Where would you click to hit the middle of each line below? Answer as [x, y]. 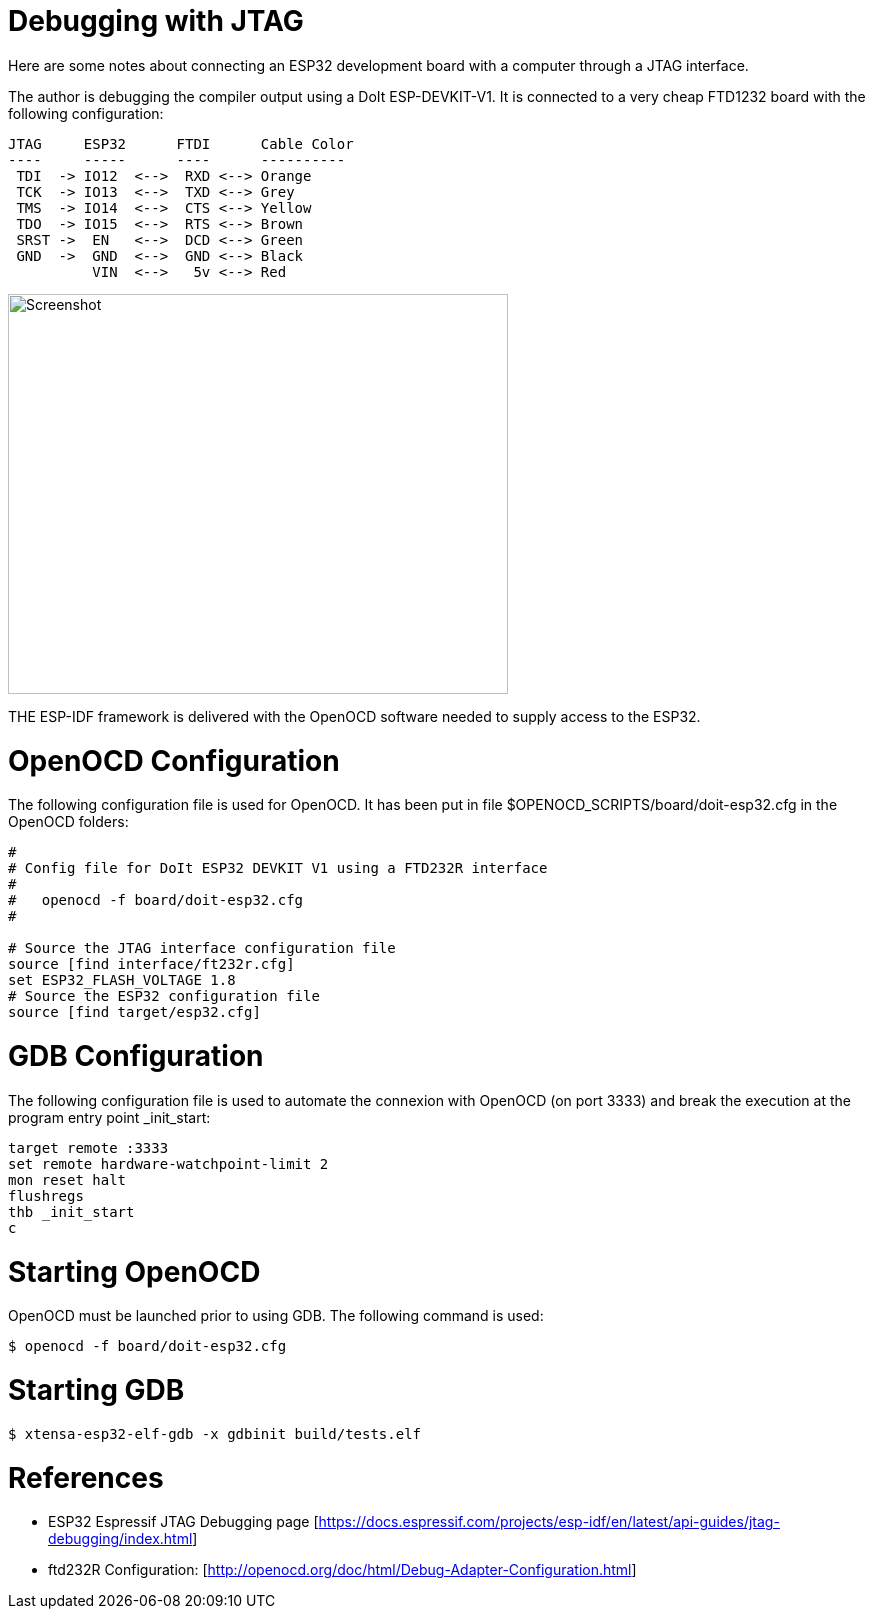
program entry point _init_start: [109, 1117]
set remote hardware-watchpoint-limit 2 [168, 1163]
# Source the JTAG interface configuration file [202, 948]
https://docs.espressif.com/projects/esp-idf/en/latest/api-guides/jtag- [549, 1522]
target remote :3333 [88, 1147]
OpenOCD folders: [68, 822]
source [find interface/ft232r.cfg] [151, 964]
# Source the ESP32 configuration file [164, 996]
